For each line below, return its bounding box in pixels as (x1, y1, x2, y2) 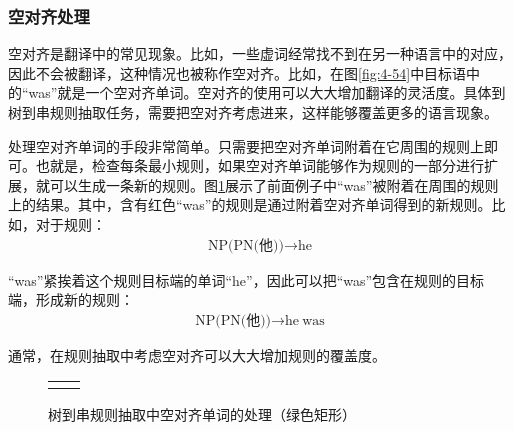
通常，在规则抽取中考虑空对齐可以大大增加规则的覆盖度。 (8, 344, 386, 365)
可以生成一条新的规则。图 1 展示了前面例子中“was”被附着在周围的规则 (49, 174, 499, 195)
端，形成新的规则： (8, 289, 134, 310)
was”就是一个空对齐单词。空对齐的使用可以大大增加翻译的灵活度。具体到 (28, 82, 506, 103)
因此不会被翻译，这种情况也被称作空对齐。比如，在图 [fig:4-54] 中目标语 (8, 62, 467, 83)
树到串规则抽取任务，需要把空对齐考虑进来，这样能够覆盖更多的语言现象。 (8, 102, 498, 122)
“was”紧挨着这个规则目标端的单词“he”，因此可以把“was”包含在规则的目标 (8, 269, 485, 290)
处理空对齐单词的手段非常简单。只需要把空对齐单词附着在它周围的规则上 (8, 135, 484, 156)
